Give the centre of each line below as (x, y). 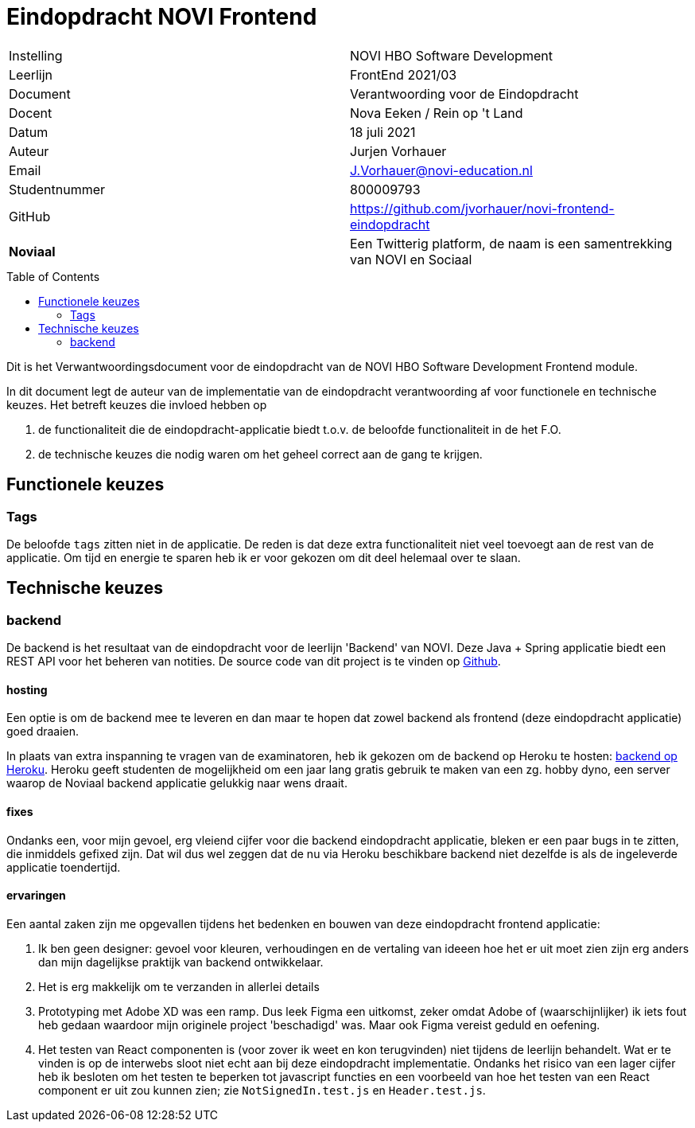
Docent (31, 113)
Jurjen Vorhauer (398, 151)
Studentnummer (57, 189)
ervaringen (36, 896)
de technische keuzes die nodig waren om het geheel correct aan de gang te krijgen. (260, 454)
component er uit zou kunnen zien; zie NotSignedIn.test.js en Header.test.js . (262, 1090)
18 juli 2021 (383, 132)
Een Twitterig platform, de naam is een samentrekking (511, 243)
